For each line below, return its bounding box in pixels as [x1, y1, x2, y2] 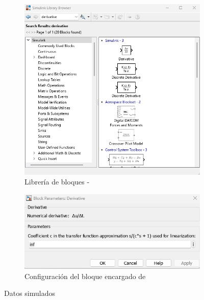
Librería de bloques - [24, 176, 90, 187]
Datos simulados [4, 288, 55, 298]
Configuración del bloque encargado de [24, 270, 146, 281]
